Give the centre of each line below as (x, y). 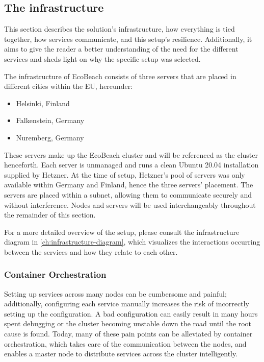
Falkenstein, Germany (50, 120)
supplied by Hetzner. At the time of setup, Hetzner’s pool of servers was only (125, 174)
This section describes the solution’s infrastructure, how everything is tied (120, 29)
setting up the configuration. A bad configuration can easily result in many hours (131, 313)
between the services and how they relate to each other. (91, 251)
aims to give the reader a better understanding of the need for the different (121, 49)
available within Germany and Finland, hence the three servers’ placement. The (129, 185)
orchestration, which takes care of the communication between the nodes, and (125, 343)
